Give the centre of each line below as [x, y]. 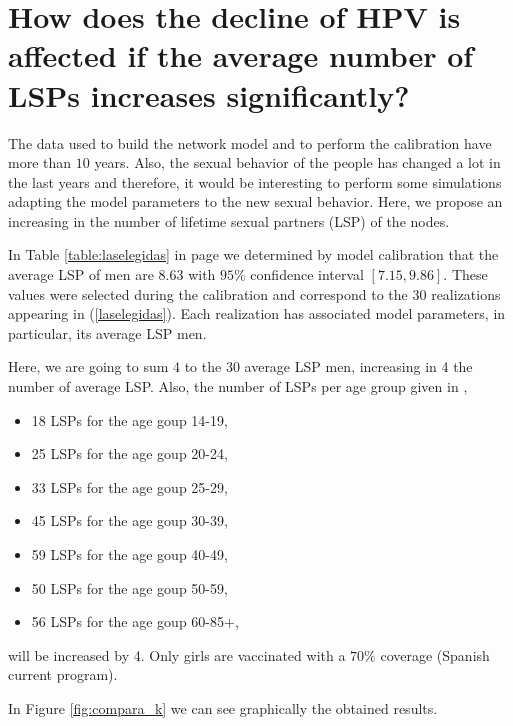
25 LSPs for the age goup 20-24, [129, 453]
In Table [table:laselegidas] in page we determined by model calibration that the [253, 254]
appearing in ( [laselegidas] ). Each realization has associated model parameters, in [257, 313]
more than [40, 162]
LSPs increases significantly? [209, 94]
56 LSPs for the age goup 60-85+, [135, 621]
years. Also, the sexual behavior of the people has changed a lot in [297, 162]
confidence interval [307, 274]
